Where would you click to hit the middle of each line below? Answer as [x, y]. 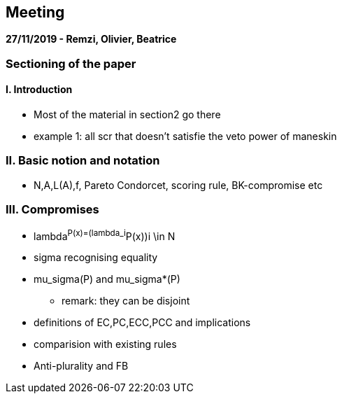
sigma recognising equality [96, 258]
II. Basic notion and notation [83, 161]
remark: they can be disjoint [126, 301]
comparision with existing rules [105, 344]
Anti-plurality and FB [81, 366]
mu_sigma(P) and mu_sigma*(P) [107, 279]
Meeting [35, 12]
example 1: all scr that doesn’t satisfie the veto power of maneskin [185, 136]
